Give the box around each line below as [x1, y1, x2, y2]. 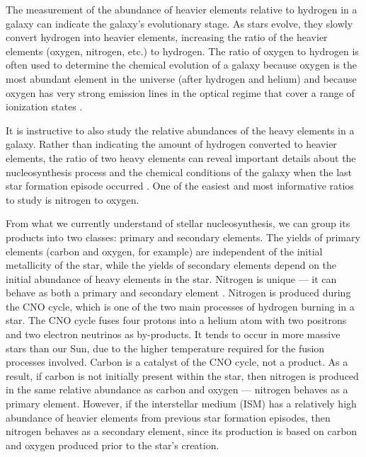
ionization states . [6, 99, 83, 114]
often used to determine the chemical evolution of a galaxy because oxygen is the [6, 57, 358, 72]
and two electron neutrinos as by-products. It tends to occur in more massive [6, 327, 341, 342]
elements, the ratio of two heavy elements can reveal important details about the [6, 150, 356, 165]
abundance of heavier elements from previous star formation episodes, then [6, 410, 331, 424]
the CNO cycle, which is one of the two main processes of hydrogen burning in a [6, 299, 355, 313]
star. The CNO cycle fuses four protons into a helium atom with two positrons [6, 313, 347, 328]
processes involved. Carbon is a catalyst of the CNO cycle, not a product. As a [6, 354, 348, 369]
